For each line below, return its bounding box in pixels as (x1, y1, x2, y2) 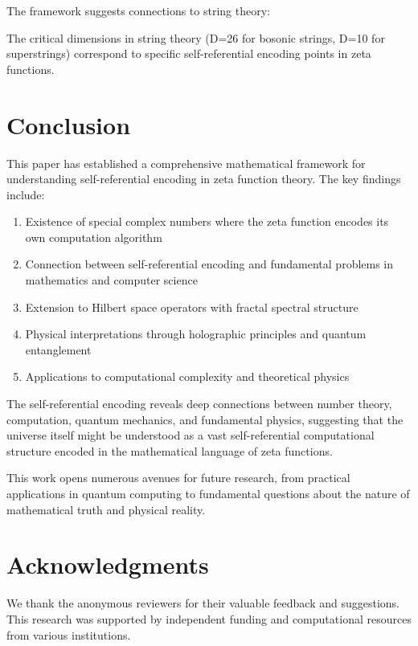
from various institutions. (6, 626, 131, 643)
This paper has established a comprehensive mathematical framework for (6, 154, 366, 171)
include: (6, 186, 45, 202)
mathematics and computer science (25, 272, 198, 288)
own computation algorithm (25, 228, 162, 245)
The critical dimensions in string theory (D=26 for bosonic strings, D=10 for (6, 29, 385, 46)
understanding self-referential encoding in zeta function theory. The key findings (6, 170, 401, 187)
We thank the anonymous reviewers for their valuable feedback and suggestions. (6, 595, 400, 611)
